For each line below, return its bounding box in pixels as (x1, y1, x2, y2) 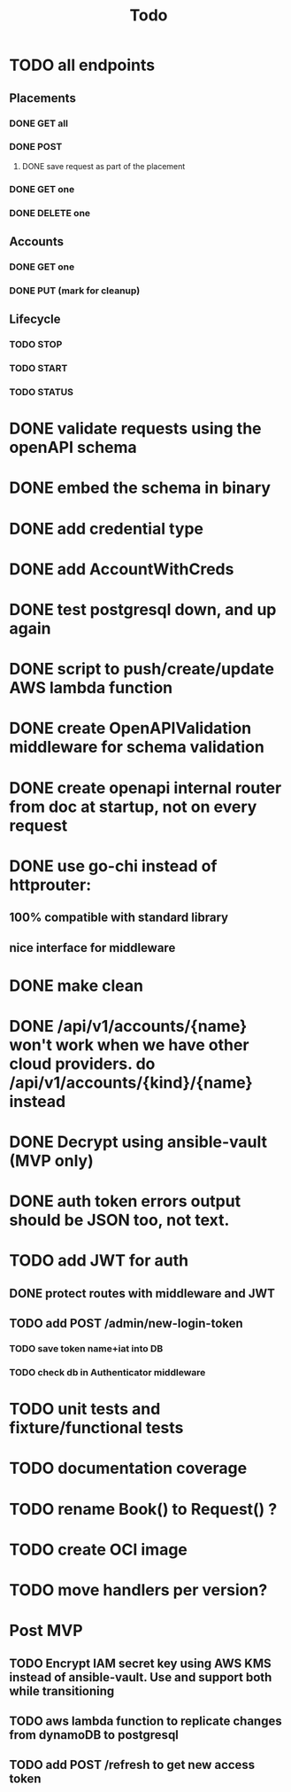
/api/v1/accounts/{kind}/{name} (9, 1072, 254, 1093)
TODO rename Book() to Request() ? (9, 1499, 278, 1519)
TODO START (9, 362, 68, 375)
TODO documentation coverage (9, 1459, 248, 1478)
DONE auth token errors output (9, 1191, 241, 1212)
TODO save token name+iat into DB (9, 1343, 164, 1355)
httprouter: (9, 875, 92, 895)
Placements (9, 90, 77, 105)
